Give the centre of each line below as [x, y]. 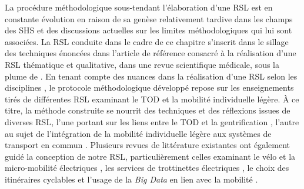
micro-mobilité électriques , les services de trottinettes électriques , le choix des [147, 168]
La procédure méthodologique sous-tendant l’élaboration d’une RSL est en [139, 7]
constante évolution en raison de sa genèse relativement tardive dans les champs [149, 18]
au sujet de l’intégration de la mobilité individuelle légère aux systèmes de [138, 133]
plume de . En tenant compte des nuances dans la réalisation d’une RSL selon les [151, 76]
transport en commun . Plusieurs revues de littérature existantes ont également [148, 145]
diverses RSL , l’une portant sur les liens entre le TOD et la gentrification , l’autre [152, 121]
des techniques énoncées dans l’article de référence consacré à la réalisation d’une [151, 53]
